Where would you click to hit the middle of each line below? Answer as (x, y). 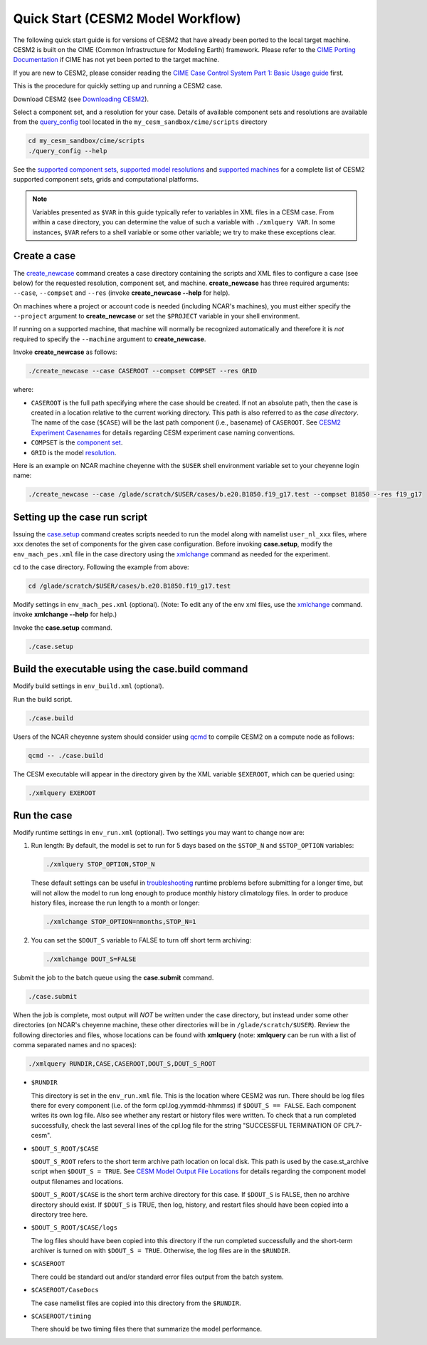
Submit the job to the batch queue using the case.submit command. (114, 978)
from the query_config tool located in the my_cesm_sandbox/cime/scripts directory (140, 122)
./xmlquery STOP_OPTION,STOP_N (101, 864)
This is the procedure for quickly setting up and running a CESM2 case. (118, 86)
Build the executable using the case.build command (131, 669)
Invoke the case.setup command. (63, 628)
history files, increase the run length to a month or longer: (115, 903)
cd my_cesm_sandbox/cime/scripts (86, 141)
